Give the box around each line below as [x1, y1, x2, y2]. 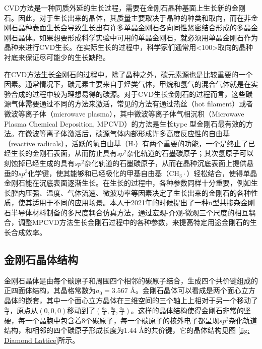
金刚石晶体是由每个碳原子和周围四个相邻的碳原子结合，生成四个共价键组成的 [4, 275, 258, 285]
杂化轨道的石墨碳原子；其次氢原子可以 [126, 148, 254, 158]
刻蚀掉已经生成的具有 [4, 157, 75, 168]
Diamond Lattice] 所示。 [4, 334, 80, 345]
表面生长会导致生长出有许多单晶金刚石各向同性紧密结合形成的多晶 [32, 22, 251, 33]
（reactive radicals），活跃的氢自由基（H [4, 138, 134, 148]
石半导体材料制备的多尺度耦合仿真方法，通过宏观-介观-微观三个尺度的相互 [4, 207, 249, 217]
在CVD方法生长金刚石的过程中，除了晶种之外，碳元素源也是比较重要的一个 [4, 69, 253, 79]
